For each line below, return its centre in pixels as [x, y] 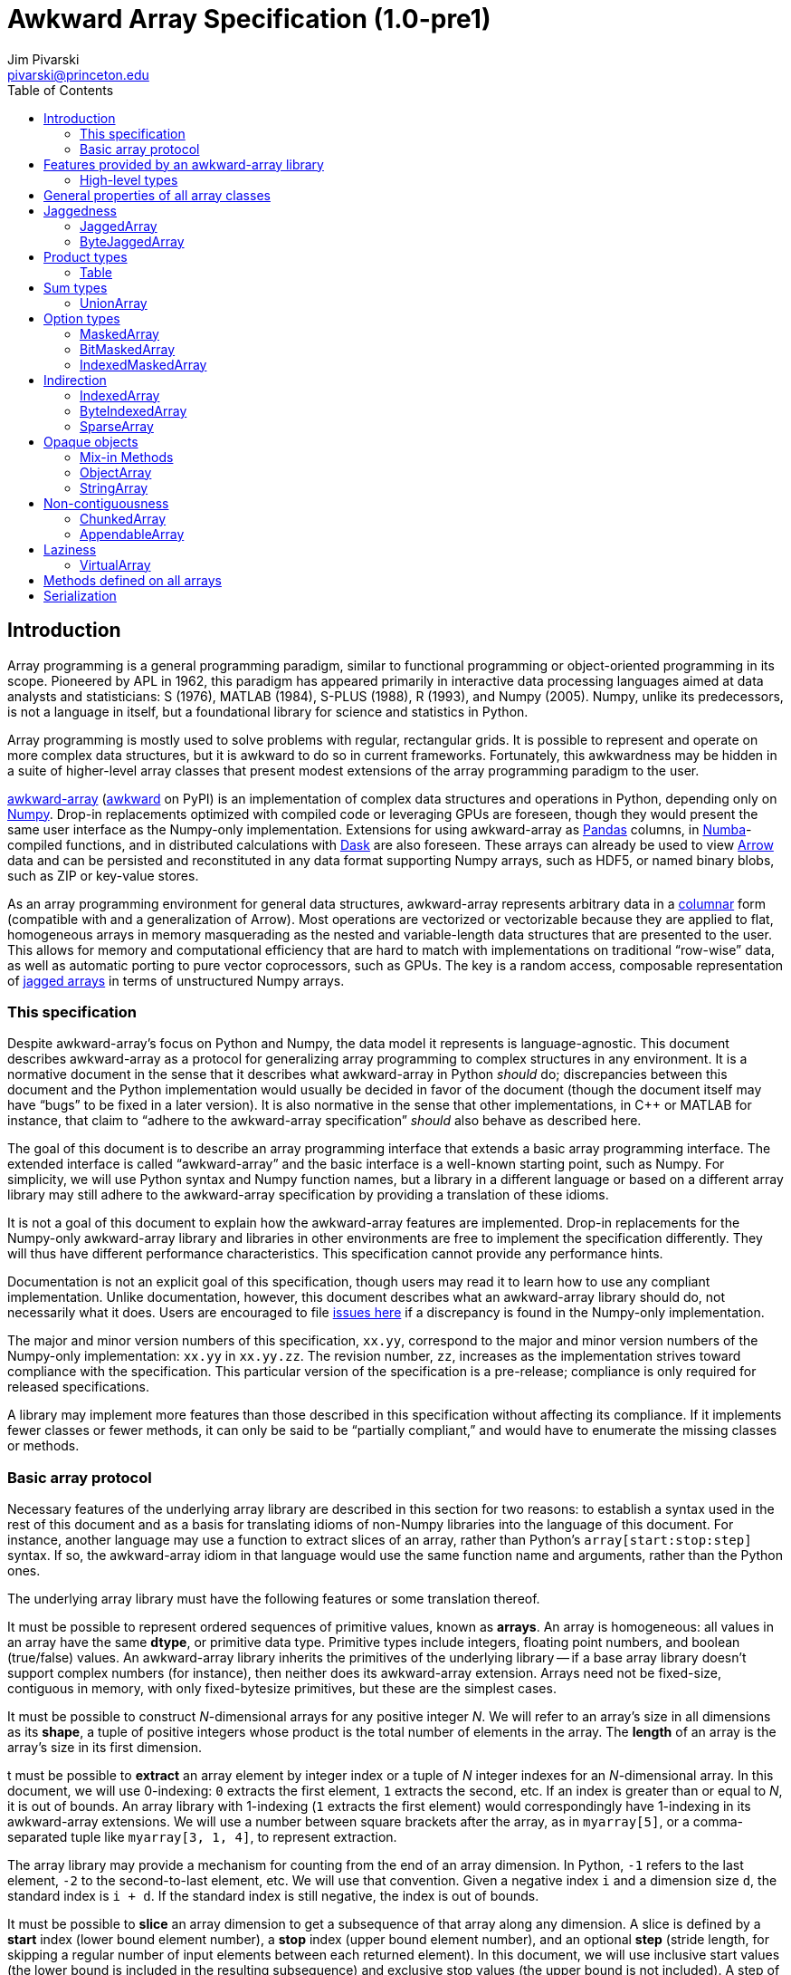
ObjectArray [116, 472]
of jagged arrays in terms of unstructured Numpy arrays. [176, 980]
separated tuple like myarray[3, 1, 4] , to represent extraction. [202, 1837]
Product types [86, 256]
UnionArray [114, 303]
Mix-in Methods [127, 457]
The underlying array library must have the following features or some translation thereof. [274, 1599]
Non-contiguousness [106, 503]
